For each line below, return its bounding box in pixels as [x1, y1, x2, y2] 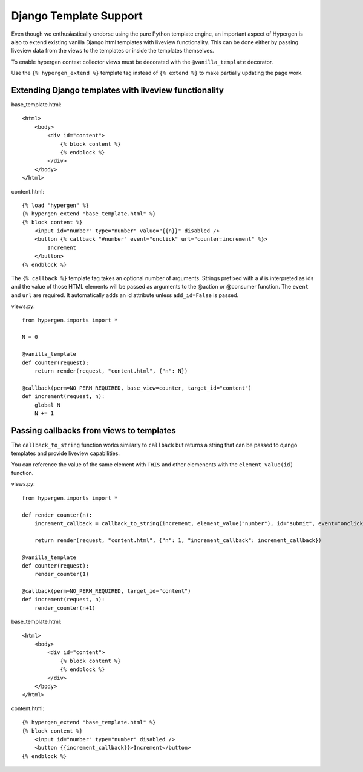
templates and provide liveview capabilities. [11, 450, 120, 457]
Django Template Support [11, 9, 143, 22]
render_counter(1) [34, 571, 90, 578]
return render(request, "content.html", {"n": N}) [34, 367, 188, 375]
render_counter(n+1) [34, 604, 96, 611]
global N [34, 401, 60, 408]
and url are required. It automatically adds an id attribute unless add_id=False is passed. [11, 291, 239, 299]
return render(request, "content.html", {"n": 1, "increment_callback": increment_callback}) [34, 537, 322, 544]
